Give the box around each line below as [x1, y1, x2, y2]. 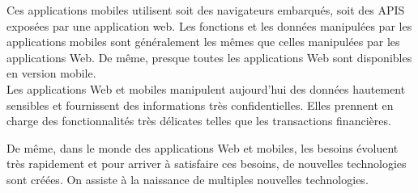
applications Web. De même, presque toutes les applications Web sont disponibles [6, 48, 412, 65]
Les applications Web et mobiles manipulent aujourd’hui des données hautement [6, 80, 406, 97]
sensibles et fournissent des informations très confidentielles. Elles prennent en [6, 96, 394, 113]
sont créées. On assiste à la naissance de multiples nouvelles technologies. [6, 170, 369, 187]
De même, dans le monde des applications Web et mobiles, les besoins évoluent [6, 139, 399, 156]
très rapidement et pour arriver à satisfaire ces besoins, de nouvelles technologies [6, 155, 407, 172]
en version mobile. [6, 65, 96, 82]
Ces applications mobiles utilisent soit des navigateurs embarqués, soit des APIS [6, 2, 405, 18]
